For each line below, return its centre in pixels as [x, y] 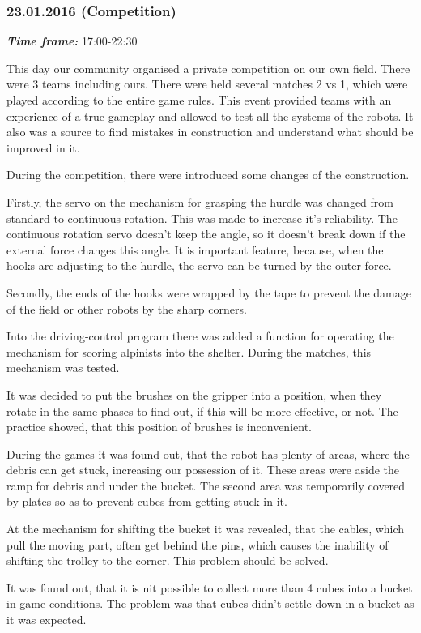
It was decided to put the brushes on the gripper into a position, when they [194, 394]
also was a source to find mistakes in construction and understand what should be [210, 132]
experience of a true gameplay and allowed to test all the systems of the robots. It [210, 115]
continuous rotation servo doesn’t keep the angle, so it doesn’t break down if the [206, 234]
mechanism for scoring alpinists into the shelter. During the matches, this [189, 351]
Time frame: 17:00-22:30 [72, 41]
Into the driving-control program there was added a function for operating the [200, 336]
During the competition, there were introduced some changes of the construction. [208, 175]
